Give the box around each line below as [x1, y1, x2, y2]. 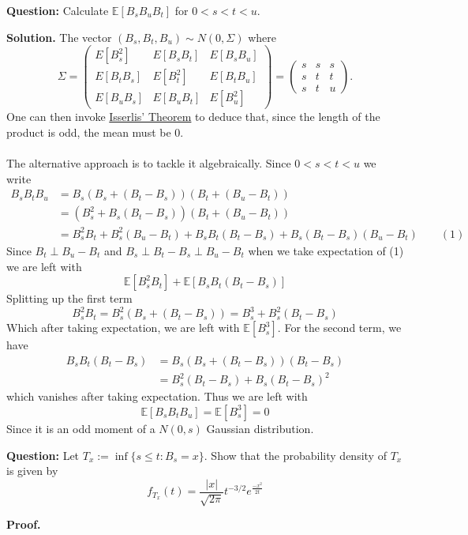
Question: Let [6, 446, 80, 463]
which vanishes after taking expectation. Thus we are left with [6, 388, 308, 405]
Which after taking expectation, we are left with [6, 319, 240, 336]
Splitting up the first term [6, 290, 133, 307]
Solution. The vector [6, 28, 112, 45]
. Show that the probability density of [204, 446, 387, 463]
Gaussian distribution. [206, 420, 314, 436]
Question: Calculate [6, 2, 109, 18]
